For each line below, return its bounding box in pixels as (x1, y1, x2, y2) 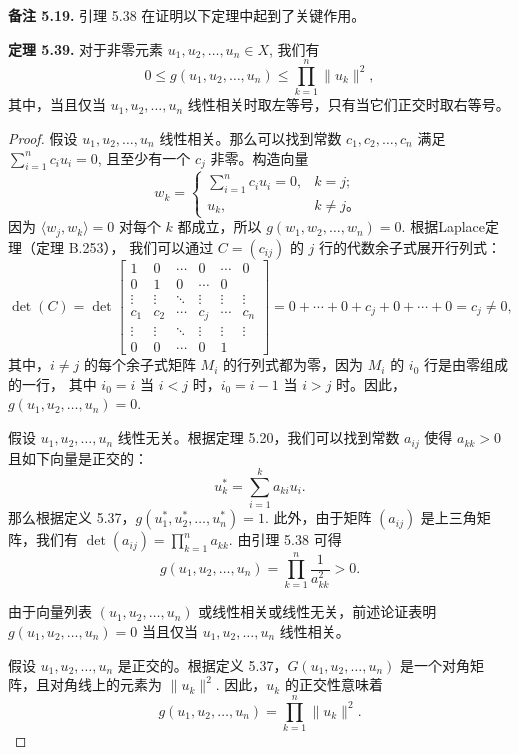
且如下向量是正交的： (8, 447, 148, 468)
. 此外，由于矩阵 (264, 507, 372, 528)
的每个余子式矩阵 (83, 354, 196, 375)
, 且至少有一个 (97, 147, 191, 168)
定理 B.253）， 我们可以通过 (35, 236, 214, 257)
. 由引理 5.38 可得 (228, 529, 342, 550)
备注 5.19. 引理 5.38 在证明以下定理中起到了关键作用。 (8, 5, 366, 25)
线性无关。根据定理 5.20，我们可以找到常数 (117, 427, 400, 448)
